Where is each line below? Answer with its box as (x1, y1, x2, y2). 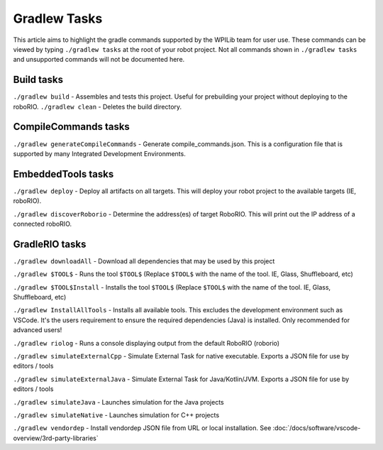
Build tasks (13, 74, 64, 86)
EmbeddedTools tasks (13, 168, 114, 180)
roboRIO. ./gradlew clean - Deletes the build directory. (13, 102, 182, 111)
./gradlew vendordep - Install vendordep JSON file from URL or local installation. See (13, 424, 272, 432)
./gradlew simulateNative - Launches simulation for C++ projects (13, 410, 220, 419)
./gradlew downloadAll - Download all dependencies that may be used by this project (13, 256, 275, 265)
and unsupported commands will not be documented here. (13, 55, 185, 64)
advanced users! (13, 326, 62, 334)
